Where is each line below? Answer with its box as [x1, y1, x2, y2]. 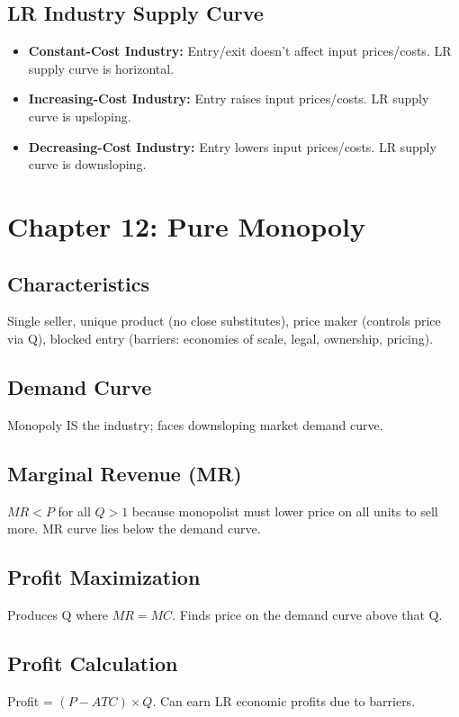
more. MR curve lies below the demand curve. [7, 519, 261, 538]
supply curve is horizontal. [28, 58, 175, 77]
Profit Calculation [7, 649, 178, 677]
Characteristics [7, 269, 150, 297]
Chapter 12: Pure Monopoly [7, 207, 365, 244]
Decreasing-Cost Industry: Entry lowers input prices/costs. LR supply [28, 137, 436, 156]
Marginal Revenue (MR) [7, 459, 242, 487]
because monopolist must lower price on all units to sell [131, 501, 438, 520]
